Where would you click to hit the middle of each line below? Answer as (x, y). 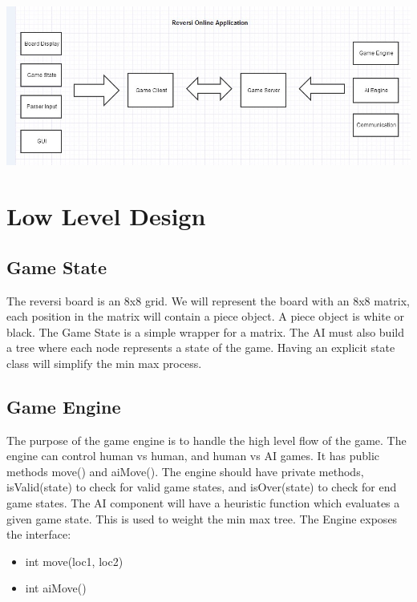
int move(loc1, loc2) (74, 561)
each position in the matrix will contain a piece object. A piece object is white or (206, 316)
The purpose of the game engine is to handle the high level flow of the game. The (206, 440)
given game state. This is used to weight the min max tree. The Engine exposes (202, 518)
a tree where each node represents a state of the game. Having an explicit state (201, 347)
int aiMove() (56, 588)
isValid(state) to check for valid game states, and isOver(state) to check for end (202, 487)
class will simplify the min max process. (104, 363)
